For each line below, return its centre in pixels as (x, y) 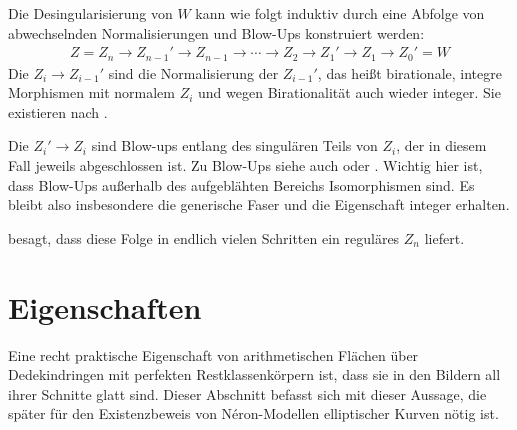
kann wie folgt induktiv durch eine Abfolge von (340, 13)
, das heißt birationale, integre (409, 72)
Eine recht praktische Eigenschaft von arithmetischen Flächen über (213, 354)
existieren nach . (58, 111)
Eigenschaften (105, 306)
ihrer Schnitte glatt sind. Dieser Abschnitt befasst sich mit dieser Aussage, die (247, 393)
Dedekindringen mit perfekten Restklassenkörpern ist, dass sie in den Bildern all (254, 374)
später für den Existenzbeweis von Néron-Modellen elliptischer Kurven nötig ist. (253, 413)
